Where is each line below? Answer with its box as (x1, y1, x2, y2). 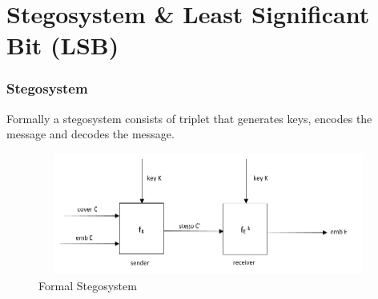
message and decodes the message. (6, 126, 175, 142)
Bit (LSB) (6, 29, 119, 62)
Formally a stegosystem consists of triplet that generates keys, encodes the (6, 110, 372, 126)
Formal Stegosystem (38, 277, 137, 293)
